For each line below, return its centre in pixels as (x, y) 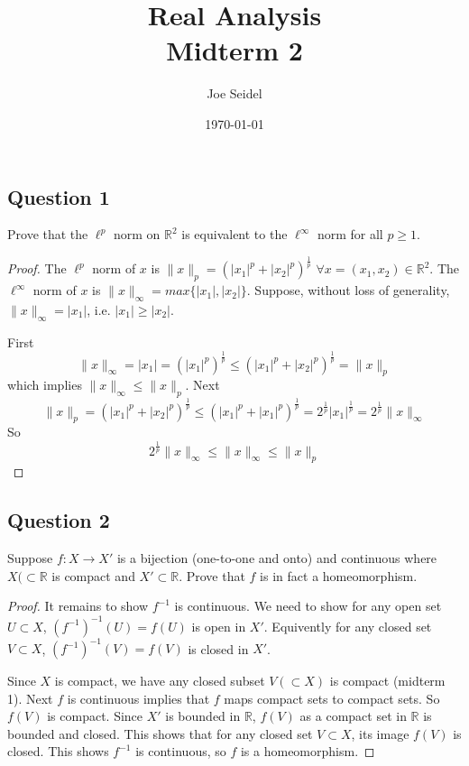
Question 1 (59, 196)
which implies (45, 385)
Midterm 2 (234, 50)
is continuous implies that (138, 698)
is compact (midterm (387, 681)
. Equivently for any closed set (348, 626)
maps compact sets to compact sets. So (332, 698)
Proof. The (37, 268)
